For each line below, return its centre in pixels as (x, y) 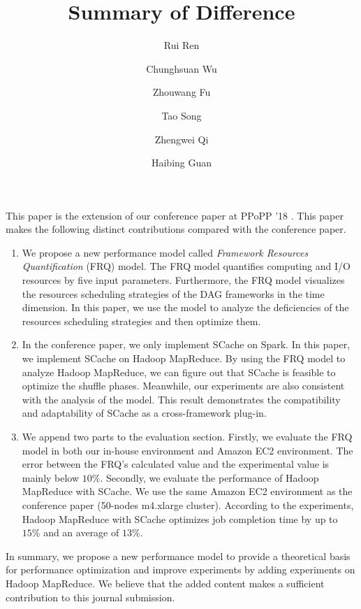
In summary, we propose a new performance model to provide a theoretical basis (178, 556)
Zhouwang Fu (182, 92)
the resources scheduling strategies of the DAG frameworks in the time (173, 293)
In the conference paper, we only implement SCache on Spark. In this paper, (186, 344)
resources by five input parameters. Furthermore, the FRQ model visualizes (183, 280)
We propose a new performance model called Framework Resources (165, 252)
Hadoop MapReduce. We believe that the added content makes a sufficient (165, 583)
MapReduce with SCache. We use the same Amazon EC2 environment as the (187, 491)
